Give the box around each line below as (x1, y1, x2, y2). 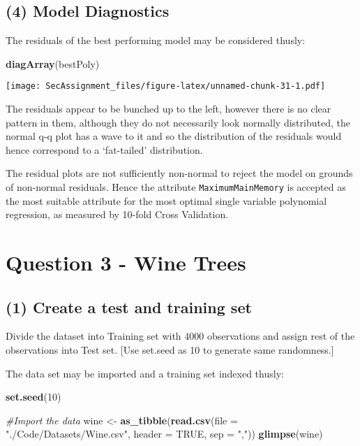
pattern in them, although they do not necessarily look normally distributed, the (6, 115, 350, 129)
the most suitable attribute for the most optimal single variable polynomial (6, 193, 327, 208)
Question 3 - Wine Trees (6, 248, 246, 277)
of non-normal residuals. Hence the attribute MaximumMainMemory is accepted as (6, 180, 346, 194)
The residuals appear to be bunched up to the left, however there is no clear (6, 101, 331, 116)
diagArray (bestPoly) (6, 56, 100, 71)
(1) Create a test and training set (6, 296, 252, 317)
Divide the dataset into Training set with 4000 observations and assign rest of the (6, 329, 355, 343)
